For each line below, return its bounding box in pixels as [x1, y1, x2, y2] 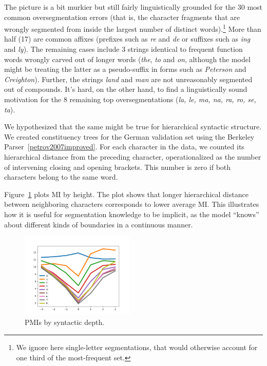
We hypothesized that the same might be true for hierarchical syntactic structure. [4, 121, 262, 132]
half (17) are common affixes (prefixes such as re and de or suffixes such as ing [4, 33, 251, 44]
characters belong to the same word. [4, 171, 118, 182]
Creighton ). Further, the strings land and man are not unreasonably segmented [4, 73, 253, 84]
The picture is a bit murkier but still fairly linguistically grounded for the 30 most [4, 2, 263, 12]
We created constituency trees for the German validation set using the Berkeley [4, 131, 255, 142]
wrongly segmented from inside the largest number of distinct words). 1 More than [4, 22, 261, 34]
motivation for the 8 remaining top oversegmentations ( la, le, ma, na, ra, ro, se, [4, 94, 256, 104]
